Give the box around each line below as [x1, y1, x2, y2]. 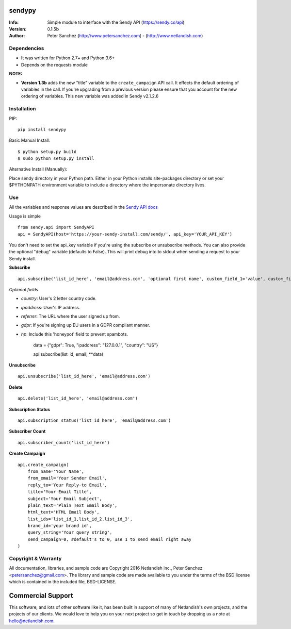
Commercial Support [9, 591, 74, 599]
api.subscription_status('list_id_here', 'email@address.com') [17, 418, 171, 423]
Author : [9, 33, 25, 39]
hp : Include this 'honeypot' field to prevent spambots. [21, 331, 128, 337]
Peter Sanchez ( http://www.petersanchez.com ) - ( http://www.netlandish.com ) [47, 33, 203, 39]
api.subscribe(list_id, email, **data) [33, 351, 104, 357]
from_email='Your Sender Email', [27, 476, 108, 481]
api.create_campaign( [17, 462, 69, 467]
